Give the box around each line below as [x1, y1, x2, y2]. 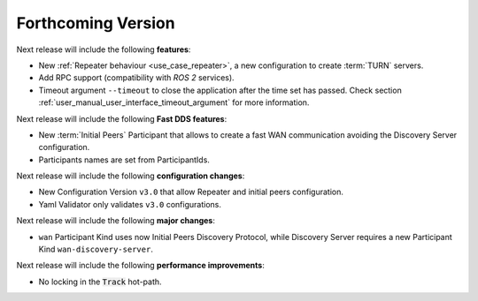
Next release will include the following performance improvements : [16, 260, 265, 271]
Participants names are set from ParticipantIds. [38, 154, 210, 165]
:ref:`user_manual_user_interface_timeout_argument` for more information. [38, 97, 310, 108]
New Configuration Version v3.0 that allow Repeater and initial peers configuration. [38, 186, 344, 198]
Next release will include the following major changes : [16, 215, 216, 226]
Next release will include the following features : [16, 44, 191, 55]
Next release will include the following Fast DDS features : [16, 113, 227, 124]
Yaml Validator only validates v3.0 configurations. [38, 199, 221, 209]
